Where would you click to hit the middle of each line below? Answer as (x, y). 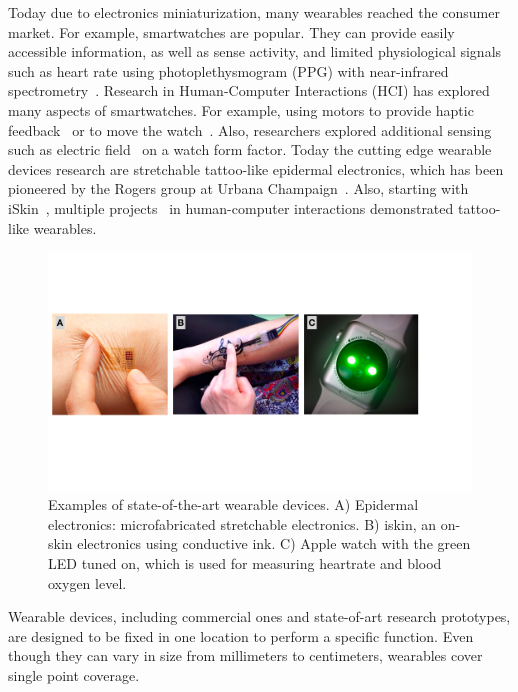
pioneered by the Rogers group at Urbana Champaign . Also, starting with (238, 188)
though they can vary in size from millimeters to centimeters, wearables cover (245, 655)
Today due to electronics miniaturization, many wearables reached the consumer (254, 12)
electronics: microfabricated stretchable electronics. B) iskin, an (242, 523)
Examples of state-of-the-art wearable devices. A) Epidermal (233, 504)
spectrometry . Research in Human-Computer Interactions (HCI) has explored (249, 90)
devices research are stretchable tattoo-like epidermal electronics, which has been (256, 168)
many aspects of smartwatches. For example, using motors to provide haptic (241, 109)
